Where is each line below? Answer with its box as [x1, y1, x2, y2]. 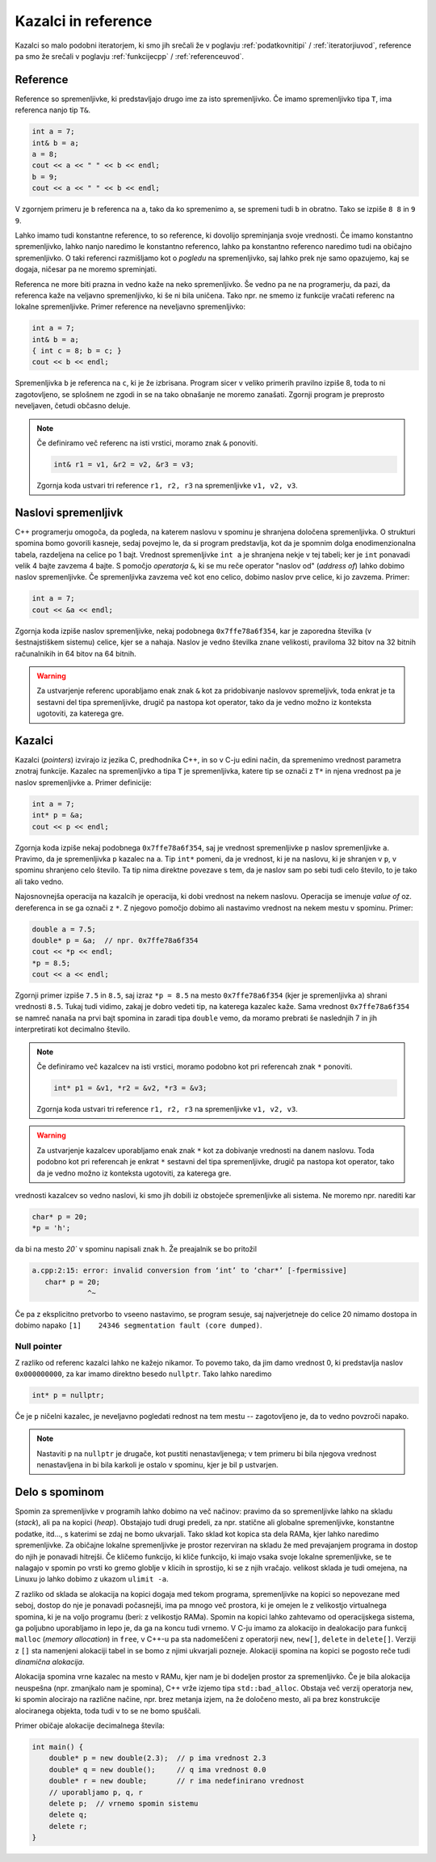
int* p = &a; [31, 811, 84, 820]
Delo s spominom [15, 1484, 104, 1499]
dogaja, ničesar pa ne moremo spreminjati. [15, 264, 157, 274]
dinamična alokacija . [15, 1657, 85, 1667]
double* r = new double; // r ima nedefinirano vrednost [48, 1776, 305, 1786]
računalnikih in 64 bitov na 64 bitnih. [15, 648, 136, 658]
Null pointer [15, 1341, 62, 1352]
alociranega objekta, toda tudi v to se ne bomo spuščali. [15, 1706, 202, 1716]
